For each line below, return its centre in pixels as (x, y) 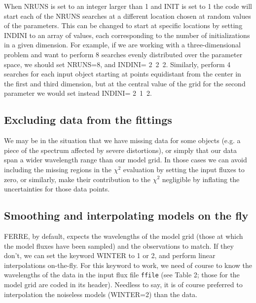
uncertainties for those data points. (57, 189)
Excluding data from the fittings (88, 120)
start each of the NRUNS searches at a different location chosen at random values (128, 16)
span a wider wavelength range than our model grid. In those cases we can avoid (126, 160)
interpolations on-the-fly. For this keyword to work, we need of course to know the (128, 265)
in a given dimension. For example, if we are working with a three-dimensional (123, 45)
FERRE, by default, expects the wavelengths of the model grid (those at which (124, 236)
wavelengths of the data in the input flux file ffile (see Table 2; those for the (122, 275)
